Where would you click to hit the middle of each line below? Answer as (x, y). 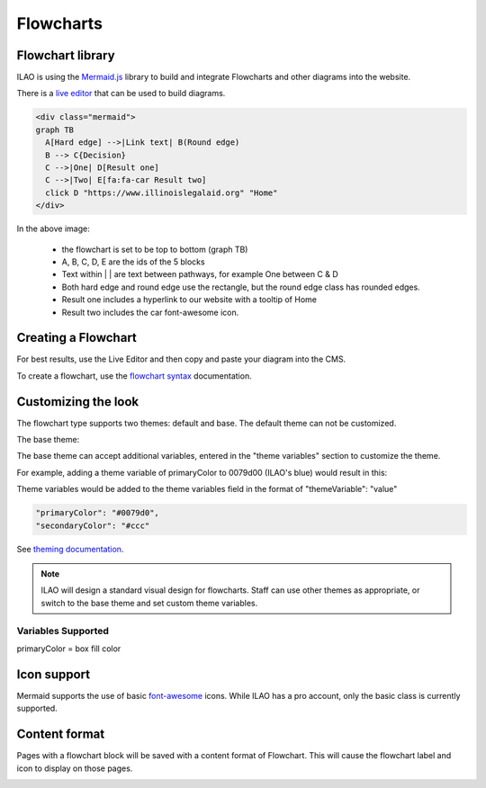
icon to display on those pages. (75, 768)
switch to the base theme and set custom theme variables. (149, 603)
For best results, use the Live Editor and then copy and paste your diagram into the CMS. (181, 359)
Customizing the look (78, 402)
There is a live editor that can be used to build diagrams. (121, 94)
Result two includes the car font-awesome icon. (150, 312)
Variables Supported (63, 631)
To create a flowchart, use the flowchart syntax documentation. (134, 376)
